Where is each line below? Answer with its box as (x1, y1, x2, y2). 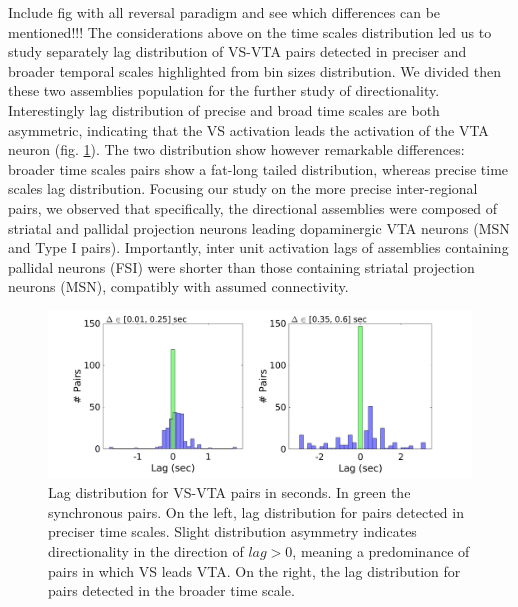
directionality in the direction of (48, 540, 244, 561)
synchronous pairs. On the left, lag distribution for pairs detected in (48, 501, 464, 522)
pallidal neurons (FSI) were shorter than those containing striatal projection (8, 256, 475, 277)
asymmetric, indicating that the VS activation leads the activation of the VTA (8, 119, 489, 140)
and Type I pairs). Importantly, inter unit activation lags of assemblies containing (8, 237, 509, 258)
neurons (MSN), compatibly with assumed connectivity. (8, 276, 349, 297)
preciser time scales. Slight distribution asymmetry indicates (48, 521, 417, 542)
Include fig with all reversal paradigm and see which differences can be (8, 2, 441, 22)
